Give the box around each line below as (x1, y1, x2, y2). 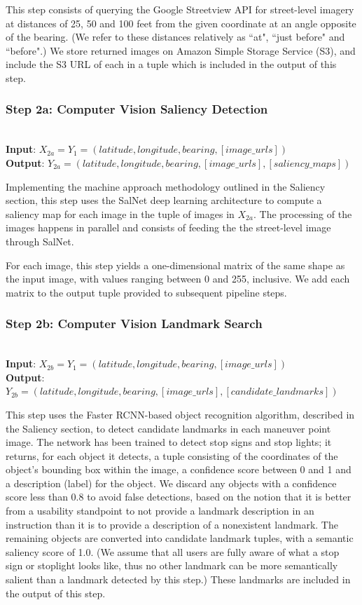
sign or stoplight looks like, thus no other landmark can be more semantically (6, 558, 338, 573)
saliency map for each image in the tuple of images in (6, 206, 235, 221)
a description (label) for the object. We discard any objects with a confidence (6, 475, 337, 490)
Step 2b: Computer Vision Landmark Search (6, 315, 263, 332)
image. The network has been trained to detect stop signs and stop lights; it (6, 435, 332, 449)
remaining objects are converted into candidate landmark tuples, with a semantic (6, 531, 354, 545)
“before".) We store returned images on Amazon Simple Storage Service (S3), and (6, 43, 356, 57)
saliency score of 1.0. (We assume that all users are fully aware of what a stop (6, 544, 340, 559)
